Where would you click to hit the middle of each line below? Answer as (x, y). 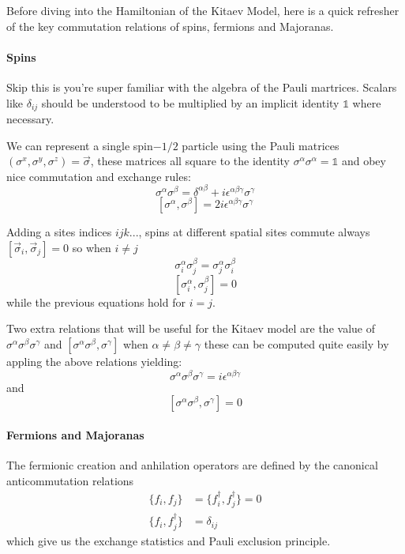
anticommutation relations (70, 480)
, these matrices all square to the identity (190, 161)
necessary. (30, 119)
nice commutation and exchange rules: (99, 176)
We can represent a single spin (80, 145)
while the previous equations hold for (96, 301)
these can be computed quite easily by (296, 343)
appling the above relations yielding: (94, 361)
